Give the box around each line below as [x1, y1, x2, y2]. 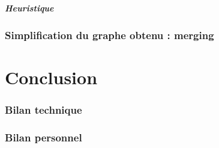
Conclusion [5, 64, 98, 89]
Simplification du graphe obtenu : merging [5, 27, 214, 42]
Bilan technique [5, 102, 82, 117]
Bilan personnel [5, 129, 82, 144]
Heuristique [5, 1, 54, 14]
